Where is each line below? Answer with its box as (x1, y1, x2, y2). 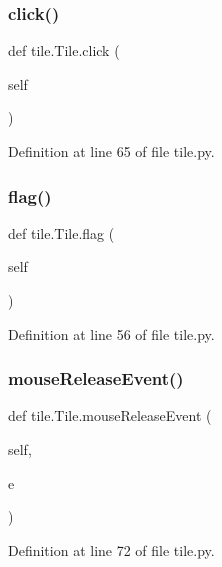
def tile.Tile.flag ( (8, 222, 115, 243)
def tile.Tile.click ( (8, 40, 120, 61)
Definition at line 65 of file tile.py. (8, 141, 215, 161)
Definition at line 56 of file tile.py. (8, 323, 215, 344)
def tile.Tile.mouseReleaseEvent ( (8, 405, 212, 426)
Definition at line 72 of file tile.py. (8, 539, 215, 560)
